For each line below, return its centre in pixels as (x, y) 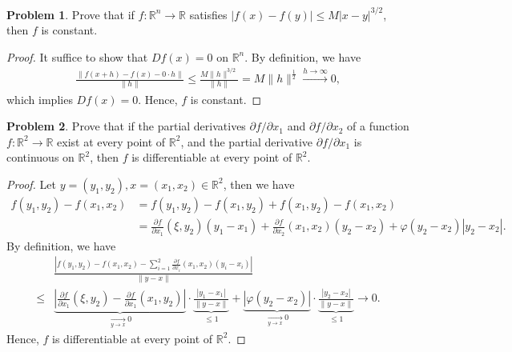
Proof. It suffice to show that (77, 56)
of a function (378, 126)
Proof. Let (31, 184)
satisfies (208, 14)
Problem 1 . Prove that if (71, 14)
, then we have (259, 184)
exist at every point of (111, 141)
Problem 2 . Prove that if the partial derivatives (126, 126)
